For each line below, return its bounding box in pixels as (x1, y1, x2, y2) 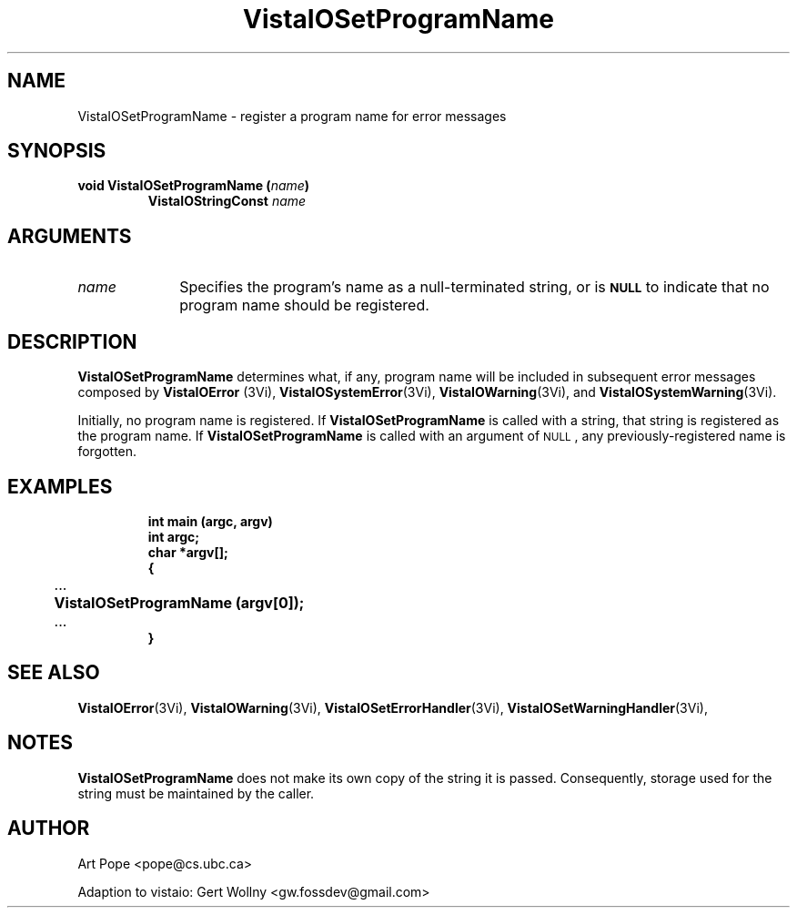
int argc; (147, 528, 200, 544)
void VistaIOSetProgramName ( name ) (77, 178, 310, 194)
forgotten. (77, 443, 137, 460)
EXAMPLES (7, 474, 113, 498)
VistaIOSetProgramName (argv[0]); (54, 593, 305, 612)
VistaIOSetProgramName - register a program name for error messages (77, 107, 507, 124)
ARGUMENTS (7, 224, 132, 248)
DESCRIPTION (7, 330, 137, 353)
